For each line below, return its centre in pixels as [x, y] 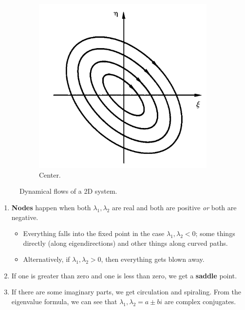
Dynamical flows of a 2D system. [68, 191]
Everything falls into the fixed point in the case [94, 233]
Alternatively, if [47, 259]
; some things [215, 233]
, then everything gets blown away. [153, 259]
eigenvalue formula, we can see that [64, 301]
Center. [50, 174]
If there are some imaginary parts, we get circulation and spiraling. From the [126, 292]
